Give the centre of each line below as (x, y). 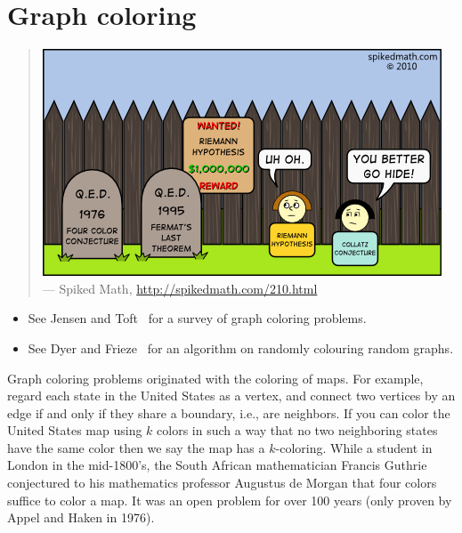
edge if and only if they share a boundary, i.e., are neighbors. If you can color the (229, 412)
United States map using (75, 430)
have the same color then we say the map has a (136, 447)
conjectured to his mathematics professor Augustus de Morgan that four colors (222, 483)
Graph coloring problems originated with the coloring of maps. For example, (215, 378)
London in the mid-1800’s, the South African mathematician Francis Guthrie (217, 465)
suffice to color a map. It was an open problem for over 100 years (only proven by (230, 500)
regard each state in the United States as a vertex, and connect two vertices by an (231, 396)
